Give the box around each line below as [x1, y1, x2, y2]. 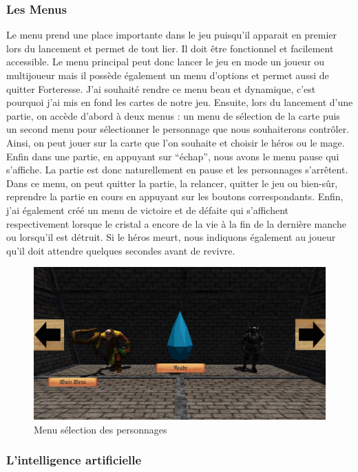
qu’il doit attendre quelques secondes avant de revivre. [6, 243, 235, 257]
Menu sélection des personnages [34, 422, 167, 436]
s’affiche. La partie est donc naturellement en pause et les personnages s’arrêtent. [6, 162, 348, 177]
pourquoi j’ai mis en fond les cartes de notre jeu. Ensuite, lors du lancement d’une [6, 95, 353, 109]
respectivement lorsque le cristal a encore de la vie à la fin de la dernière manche [6, 216, 346, 230]
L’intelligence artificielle [6, 451, 142, 469]
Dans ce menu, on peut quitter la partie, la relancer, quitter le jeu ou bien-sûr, [6, 175, 338, 190]
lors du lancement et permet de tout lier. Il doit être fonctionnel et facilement [6, 41, 334, 55]
